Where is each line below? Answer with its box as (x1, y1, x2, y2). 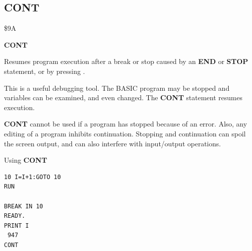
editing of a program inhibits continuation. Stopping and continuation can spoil (4, 128, 246, 138)
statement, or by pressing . (4, 65, 85, 76)
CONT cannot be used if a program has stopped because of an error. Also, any (4, 119, 247, 129)
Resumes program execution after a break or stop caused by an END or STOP (4, 56, 249, 66)
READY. (4, 212, 25, 220)
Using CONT (4, 155, 47, 165)
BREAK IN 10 (4, 202, 43, 210)
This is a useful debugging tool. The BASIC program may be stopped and (4, 82, 230, 93)
